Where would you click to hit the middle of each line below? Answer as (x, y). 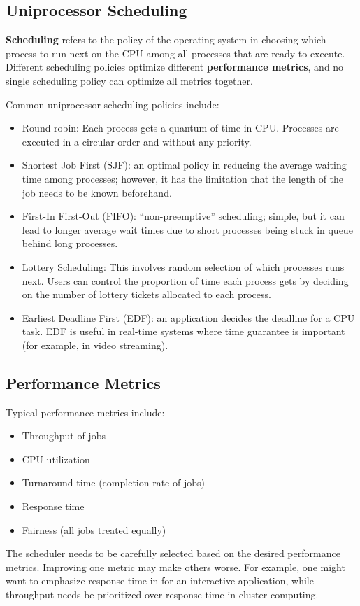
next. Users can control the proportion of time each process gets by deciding (185, 280)
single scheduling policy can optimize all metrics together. (129, 80)
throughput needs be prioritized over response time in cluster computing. (162, 594)
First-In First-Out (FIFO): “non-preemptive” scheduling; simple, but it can (183, 216)
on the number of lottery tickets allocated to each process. (146, 294)
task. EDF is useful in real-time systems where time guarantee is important (183, 331)
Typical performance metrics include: (85, 412)
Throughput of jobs (64, 436)
